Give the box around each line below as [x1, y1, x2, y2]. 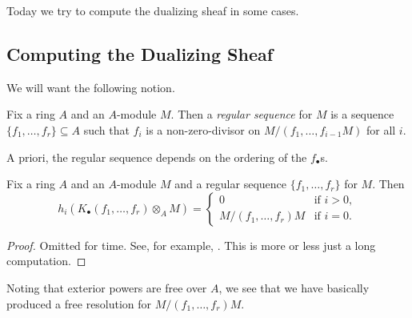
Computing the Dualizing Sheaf [6, 41, 274, 66]
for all [366, 121, 396, 138]
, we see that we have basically [218, 279, 370, 296]
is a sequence [330, 106, 394, 123]
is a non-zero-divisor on [146, 121, 261, 138]
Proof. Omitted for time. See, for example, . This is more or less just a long [6, 236, 376, 253]
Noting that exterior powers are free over [6, 279, 207, 296]
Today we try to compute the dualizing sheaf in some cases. [6, 2, 299, 18]
